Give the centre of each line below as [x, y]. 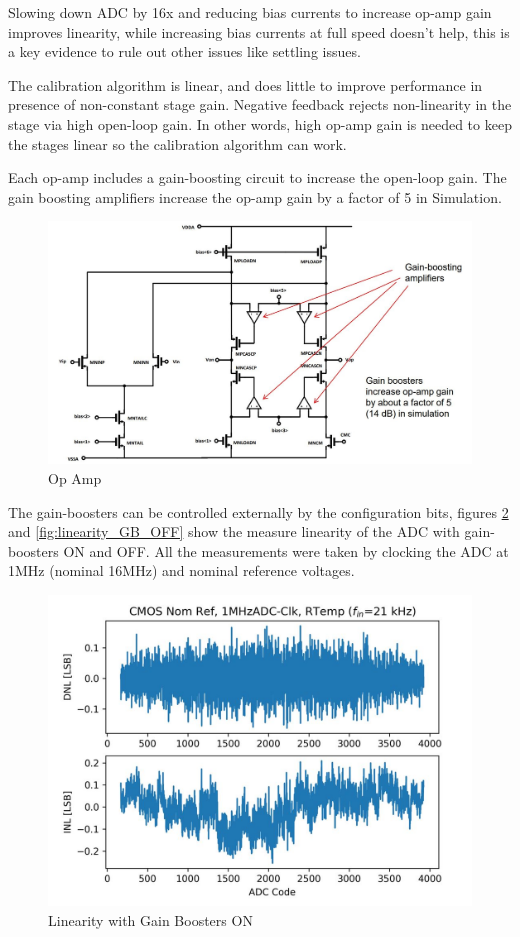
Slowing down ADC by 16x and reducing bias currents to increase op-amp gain [250, 12]
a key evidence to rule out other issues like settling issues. [184, 51]
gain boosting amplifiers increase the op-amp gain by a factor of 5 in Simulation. [255, 196]
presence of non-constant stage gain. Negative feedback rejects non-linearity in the [260, 104]
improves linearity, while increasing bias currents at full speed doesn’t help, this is [259, 31]
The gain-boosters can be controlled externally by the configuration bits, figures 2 [258, 511]
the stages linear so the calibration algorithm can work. [177, 143]
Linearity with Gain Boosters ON [150, 919]
